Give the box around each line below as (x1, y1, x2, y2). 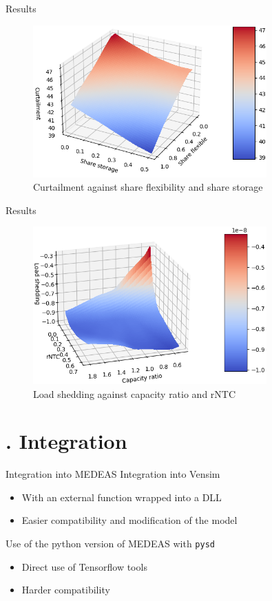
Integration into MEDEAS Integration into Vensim (6, 467, 220, 481)
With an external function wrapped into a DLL (21, 489, 222, 504)
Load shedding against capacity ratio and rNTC (33, 386, 236, 401)
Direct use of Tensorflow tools (21, 559, 147, 573)
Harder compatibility (21, 582, 110, 597)
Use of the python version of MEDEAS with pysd (6, 536, 215, 551)
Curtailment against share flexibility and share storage (33, 180, 263, 194)
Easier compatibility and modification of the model (21, 513, 238, 527)
